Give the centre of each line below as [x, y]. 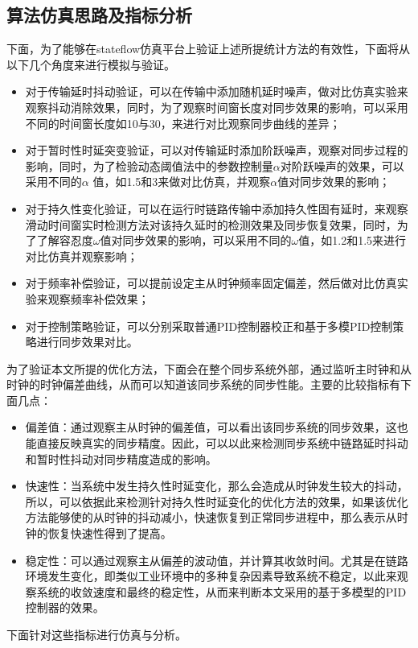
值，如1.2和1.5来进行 [352, 240]
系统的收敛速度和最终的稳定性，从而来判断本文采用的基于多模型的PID [221, 591]
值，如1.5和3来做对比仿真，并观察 [182, 182]
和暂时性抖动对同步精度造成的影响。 [121, 458]
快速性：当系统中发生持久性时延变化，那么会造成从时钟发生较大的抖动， [217, 486]
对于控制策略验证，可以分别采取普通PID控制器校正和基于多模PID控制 [209, 326]
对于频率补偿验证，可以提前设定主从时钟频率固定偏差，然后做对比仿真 [211, 283]
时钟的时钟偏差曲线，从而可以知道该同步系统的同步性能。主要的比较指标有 [203, 384]
